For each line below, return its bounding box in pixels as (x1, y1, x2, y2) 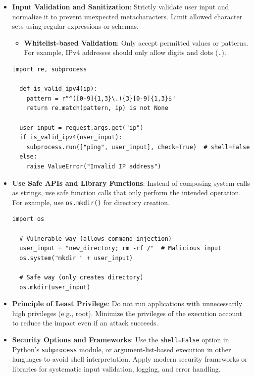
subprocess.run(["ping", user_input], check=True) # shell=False (26, 143, 250, 151)
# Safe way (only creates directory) (19, 273, 144, 281)
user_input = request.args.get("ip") (19, 124, 144, 131)
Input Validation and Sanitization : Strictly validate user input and (12, 1, 229, 11)
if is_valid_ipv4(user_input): (19, 134, 122, 141)
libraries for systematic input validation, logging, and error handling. (12, 363, 221, 374)
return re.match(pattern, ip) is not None (26, 105, 168, 112)
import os (12, 215, 45, 223)
